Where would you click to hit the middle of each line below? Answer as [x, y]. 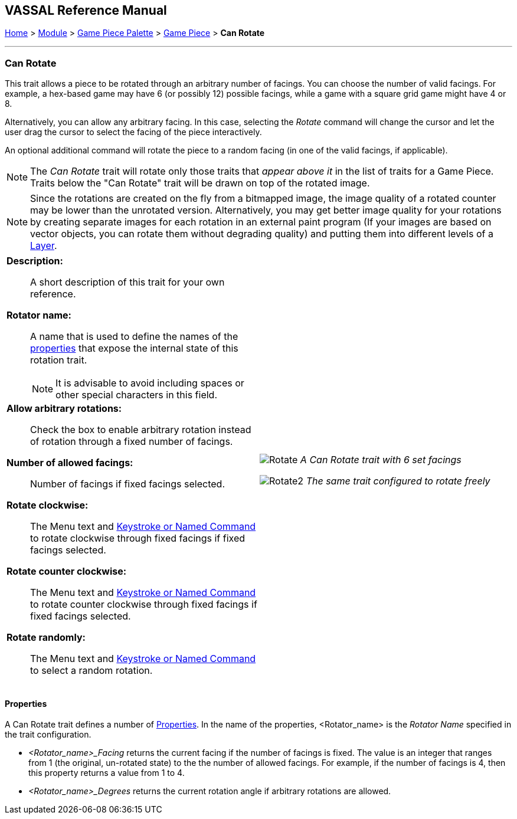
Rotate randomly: [46, 638]
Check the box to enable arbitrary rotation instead [141, 430]
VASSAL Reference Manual [86, 10]
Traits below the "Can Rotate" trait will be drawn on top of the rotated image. [200, 183]
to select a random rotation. [91, 671]
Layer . [44, 246]
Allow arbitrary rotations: [64, 409]
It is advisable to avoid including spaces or [150, 383]
